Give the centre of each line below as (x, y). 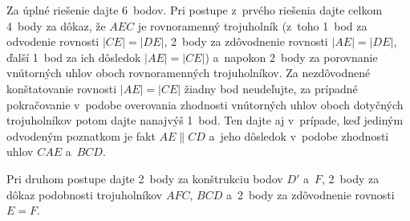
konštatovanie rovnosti (62, 88)
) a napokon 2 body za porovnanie (291, 57)
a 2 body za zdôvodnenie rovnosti (310, 194)
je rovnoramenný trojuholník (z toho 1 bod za (252, 25)
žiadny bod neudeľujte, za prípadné (271, 88)
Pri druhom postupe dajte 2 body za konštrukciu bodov (145, 178)
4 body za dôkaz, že (56, 25)
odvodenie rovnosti (53, 41)
